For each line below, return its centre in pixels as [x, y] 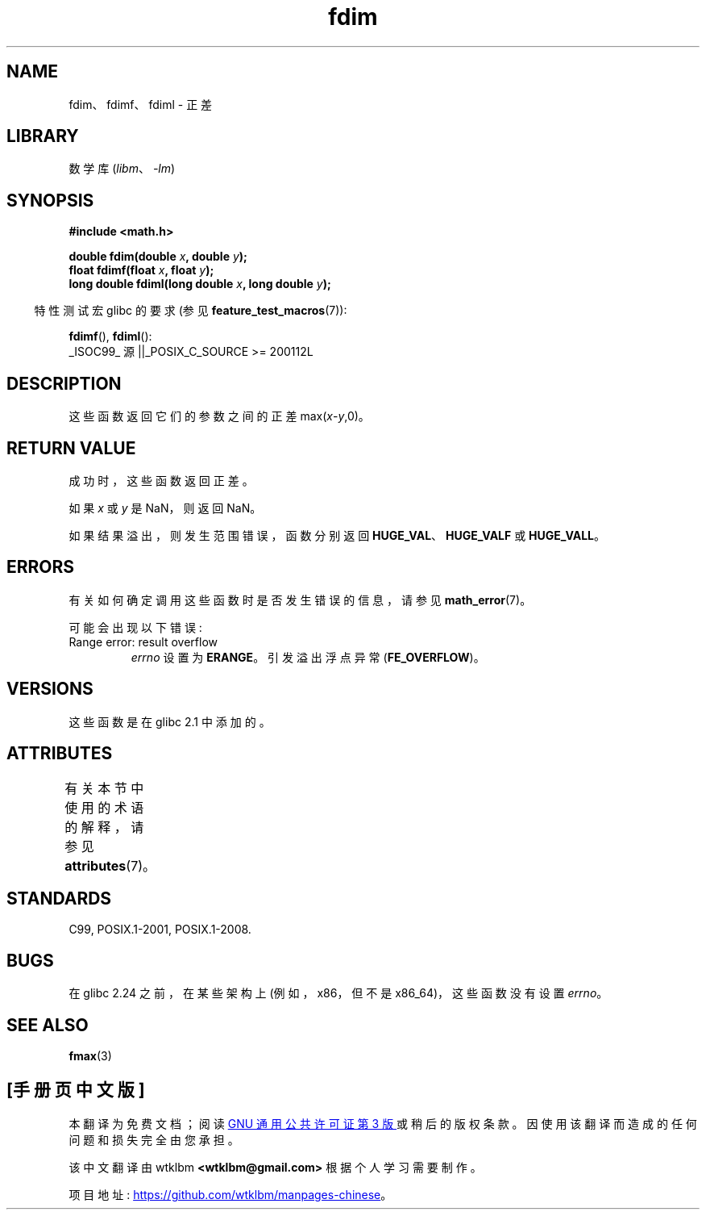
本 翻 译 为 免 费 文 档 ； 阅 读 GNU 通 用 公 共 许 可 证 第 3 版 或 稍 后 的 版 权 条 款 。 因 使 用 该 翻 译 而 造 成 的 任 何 [383, 1123]
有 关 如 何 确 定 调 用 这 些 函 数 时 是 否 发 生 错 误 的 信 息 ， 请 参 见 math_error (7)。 [300, 600]
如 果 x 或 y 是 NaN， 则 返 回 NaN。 [165, 508]
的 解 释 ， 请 [104, 827]
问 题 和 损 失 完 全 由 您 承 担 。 [154, 1139]
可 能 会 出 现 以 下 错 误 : [135, 627]
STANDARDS [59, 898]
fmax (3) [90, 1056]
